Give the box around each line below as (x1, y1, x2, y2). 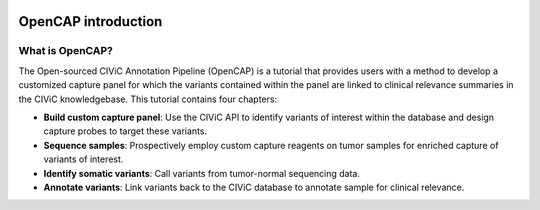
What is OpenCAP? (18, 44, 114, 58)
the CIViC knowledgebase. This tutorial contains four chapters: (18, 93, 278, 105)
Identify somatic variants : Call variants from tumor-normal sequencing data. (43, 167, 360, 179)
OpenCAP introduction (18, 13, 163, 30)
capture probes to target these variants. (43, 125, 208, 137)
